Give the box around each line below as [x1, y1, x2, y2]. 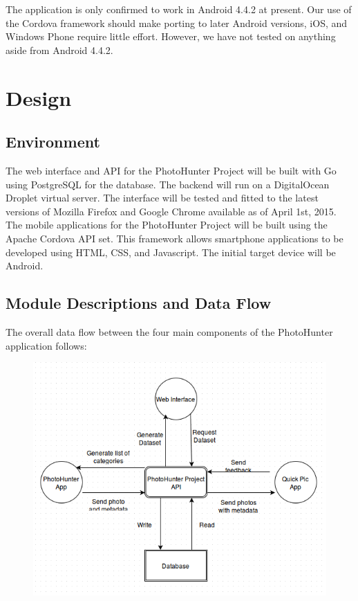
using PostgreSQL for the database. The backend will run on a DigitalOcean [6, 177, 330, 191]
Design [6, 83, 72, 111]
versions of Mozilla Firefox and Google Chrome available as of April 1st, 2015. [6, 204, 337, 218]
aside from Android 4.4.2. [6, 42, 113, 57]
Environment [6, 131, 100, 152]
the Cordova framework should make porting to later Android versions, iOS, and [6, 15, 348, 30]
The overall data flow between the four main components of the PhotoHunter [6, 324, 333, 339]
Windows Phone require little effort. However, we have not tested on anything [6, 29, 336, 44]
